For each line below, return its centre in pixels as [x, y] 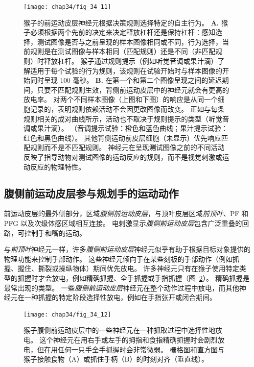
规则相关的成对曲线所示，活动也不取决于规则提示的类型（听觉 [123, 118]
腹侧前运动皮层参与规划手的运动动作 [91, 193]
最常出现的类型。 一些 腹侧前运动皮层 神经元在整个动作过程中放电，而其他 [122, 287]
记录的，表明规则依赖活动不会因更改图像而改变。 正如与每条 [127, 109]
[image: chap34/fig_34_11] [67, 7]
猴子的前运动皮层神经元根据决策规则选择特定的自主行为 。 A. [121, 22]
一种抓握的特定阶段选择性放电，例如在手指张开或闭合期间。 [120, 297]
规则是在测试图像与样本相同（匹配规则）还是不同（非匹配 [123, 51]
